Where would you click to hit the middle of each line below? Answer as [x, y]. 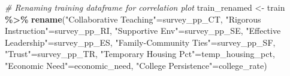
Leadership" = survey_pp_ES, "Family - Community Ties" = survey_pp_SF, [140, 42]
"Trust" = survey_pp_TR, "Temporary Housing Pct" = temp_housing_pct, [140, 54]
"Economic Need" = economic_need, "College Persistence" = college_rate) [136, 65]
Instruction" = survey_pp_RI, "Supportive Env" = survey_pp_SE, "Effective [143, 31]
